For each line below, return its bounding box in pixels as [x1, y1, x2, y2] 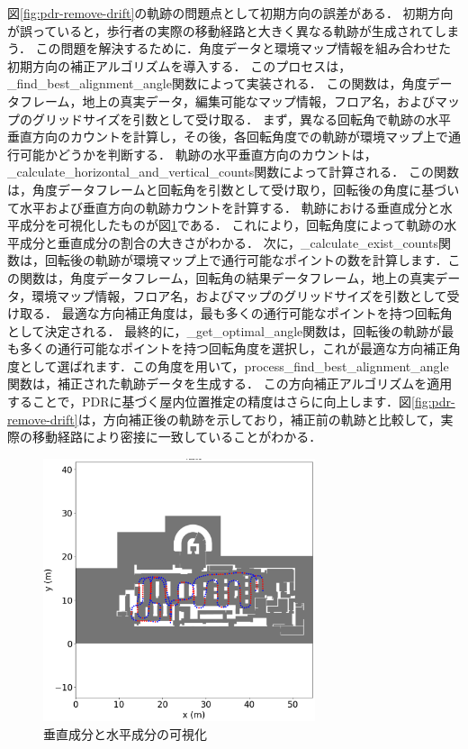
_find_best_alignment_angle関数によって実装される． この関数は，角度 [7, 74, 427, 93]
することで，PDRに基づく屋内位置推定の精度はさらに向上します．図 [7, 392, 411, 411]
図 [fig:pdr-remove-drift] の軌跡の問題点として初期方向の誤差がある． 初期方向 [7, 4, 454, 22]
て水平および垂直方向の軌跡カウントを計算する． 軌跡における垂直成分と [7, 197, 440, 216]
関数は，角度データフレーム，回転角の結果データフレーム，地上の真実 [19, 268, 436, 287]
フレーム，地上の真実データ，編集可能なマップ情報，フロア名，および [19, 91, 435, 110]
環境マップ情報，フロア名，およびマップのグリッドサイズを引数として [31, 286, 447, 305]
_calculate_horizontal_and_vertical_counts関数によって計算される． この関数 [7, 162, 459, 181]
